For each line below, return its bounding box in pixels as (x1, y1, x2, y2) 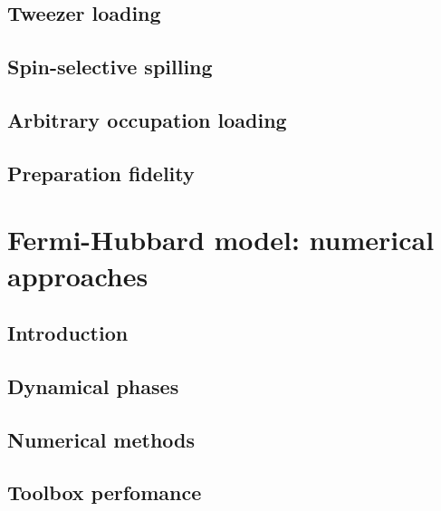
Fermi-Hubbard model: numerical (7, 221, 435, 258)
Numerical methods (7, 425, 196, 453)
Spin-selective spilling (7, 53, 213, 81)
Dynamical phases (7, 371, 179, 400)
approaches (7, 256, 149, 294)
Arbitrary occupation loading (7, 105, 287, 133)
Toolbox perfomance (7, 478, 202, 506)
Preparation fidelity (7, 159, 195, 187)
